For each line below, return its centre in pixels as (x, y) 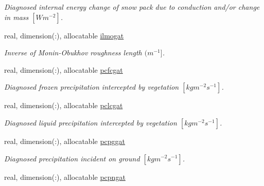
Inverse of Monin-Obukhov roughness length (73, 53)
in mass (16, 17)
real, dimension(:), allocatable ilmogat (64, 35)
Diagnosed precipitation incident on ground (72, 158)
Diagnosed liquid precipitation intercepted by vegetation (91, 122)
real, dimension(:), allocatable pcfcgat (64, 69)
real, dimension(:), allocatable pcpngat (65, 177)
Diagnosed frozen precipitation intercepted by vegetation (92, 87)
